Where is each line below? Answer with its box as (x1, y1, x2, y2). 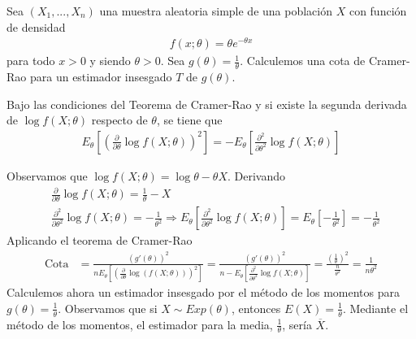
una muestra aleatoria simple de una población (99, 2, 333, 19)
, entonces (231, 299, 281, 316)
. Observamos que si (58, 299, 158, 316)
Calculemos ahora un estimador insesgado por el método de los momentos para (6, 284, 400, 301)
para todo (6, 52, 55, 69)
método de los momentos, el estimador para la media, (6, 315, 273, 332)
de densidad (6, 18, 66, 35)
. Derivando (227, 167, 286, 184)
